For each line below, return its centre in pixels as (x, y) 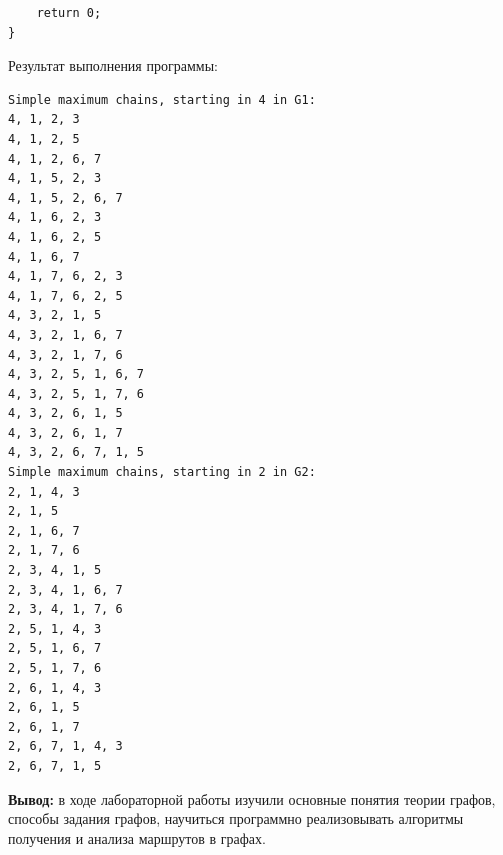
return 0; (69, 13)
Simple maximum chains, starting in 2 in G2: (162, 472)
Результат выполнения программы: (113, 65)
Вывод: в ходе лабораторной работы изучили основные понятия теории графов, (252, 798)
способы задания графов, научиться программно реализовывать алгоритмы (236, 818)
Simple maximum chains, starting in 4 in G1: (162, 99)
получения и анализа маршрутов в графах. (137, 837)
